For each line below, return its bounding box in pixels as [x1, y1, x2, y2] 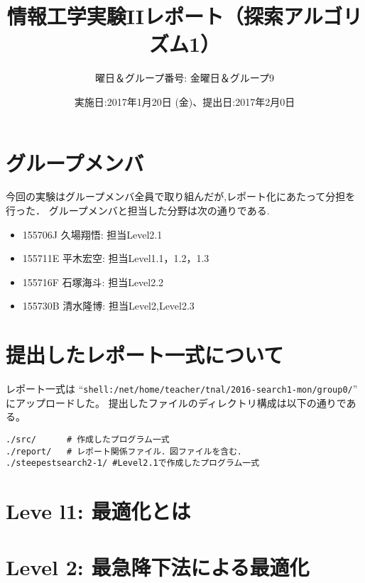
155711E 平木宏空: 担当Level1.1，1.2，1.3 [22, 251, 209, 266]
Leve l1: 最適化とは [6, 496, 191, 525]
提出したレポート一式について [6, 340, 284, 369]
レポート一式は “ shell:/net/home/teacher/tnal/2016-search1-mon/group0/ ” [6, 381, 358, 396]
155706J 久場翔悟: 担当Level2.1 [22, 227, 163, 241]
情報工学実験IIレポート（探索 [6, 1, 284, 31]
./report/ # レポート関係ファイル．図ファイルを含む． [6, 446, 246, 457]
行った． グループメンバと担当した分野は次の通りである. [6, 203, 270, 218]
